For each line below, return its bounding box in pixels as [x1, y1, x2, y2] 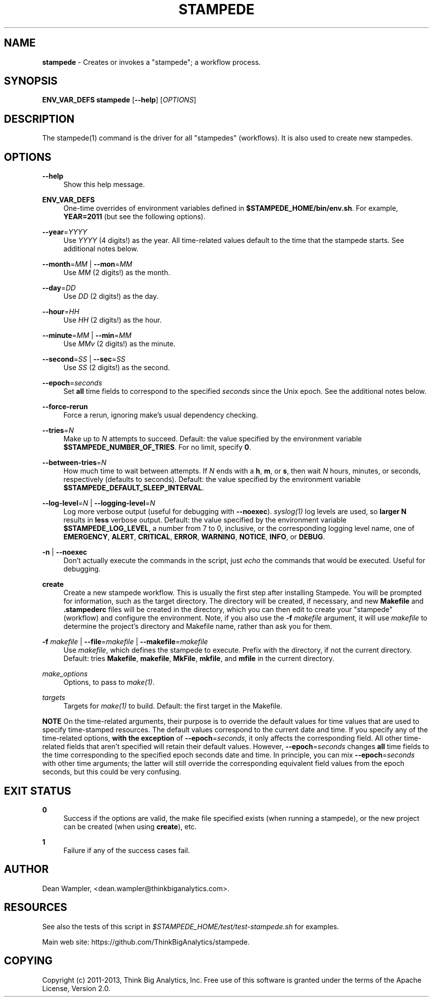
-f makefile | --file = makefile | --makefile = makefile [42, 637, 208, 646]
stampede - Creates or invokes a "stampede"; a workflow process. [42, 57, 261, 66]
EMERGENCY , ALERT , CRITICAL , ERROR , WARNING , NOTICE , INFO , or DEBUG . [63, 532, 325, 541]
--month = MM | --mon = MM [42, 260, 132, 269]
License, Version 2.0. [42, 984, 111, 993]
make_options [42, 669, 88, 678]
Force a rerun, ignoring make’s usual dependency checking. [63, 411, 258, 420]
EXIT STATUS [4, 784, 71, 797]
